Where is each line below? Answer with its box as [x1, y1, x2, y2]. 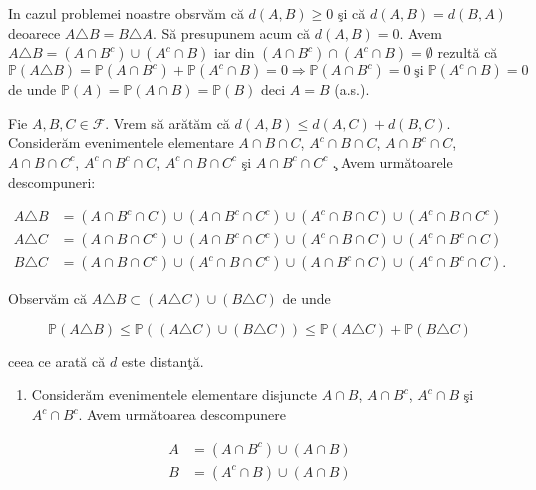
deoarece [8, 22, 61, 43]
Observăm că [8, 288, 88, 309]
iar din [213, 42, 255, 63]
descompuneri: [8, 171, 96, 192]
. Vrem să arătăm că [105, 112, 230, 133]
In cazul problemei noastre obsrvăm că [8, 3, 244, 23]
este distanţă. [121, 350, 204, 371]
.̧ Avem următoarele [332, 151, 453, 172]
